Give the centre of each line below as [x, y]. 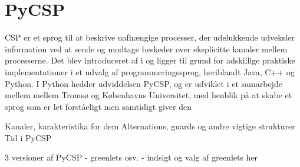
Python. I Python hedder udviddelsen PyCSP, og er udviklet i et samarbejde [144, 83]
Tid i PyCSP [28, 137]
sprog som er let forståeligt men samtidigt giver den [98, 106]
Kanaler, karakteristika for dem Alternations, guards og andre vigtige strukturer [150, 126]
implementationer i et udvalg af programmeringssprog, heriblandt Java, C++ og [150, 71]
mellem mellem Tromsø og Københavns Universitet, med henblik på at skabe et [149, 95]
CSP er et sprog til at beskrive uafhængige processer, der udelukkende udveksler [150, 37]
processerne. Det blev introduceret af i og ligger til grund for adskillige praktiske [150, 60]
